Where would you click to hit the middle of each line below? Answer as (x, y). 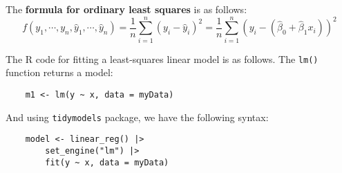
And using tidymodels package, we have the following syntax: (137, 117)
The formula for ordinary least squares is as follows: (126, 9)
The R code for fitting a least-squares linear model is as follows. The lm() (162, 58)
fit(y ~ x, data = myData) (107, 162)
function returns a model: (59, 72)
